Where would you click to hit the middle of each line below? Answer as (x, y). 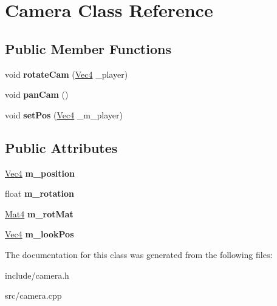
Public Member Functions (88, 48)
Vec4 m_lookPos (39, 234)
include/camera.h (37, 275)
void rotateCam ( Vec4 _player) (67, 74)
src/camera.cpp (33, 295)
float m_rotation (39, 193)
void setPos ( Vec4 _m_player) (64, 114)
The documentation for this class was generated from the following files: (139, 254)
